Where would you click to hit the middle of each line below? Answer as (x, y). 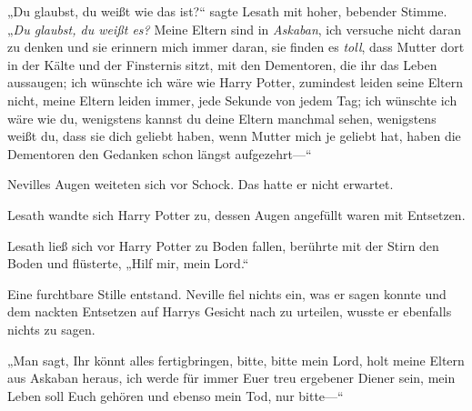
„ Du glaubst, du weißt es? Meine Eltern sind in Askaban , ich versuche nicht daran (235, 29)
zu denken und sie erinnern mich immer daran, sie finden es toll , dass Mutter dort (236, 47)
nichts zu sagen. (51, 329)
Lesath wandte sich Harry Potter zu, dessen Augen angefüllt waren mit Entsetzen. (236, 214)
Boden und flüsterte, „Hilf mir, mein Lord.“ (128, 263)
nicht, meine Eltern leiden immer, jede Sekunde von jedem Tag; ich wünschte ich (232, 100)
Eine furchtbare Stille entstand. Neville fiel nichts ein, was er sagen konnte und (227, 293)
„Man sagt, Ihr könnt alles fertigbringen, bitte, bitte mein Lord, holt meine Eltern (236, 360)
